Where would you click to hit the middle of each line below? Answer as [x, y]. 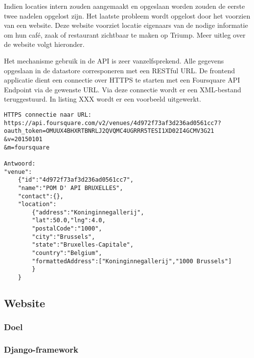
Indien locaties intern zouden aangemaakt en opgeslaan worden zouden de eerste [125, 6]
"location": [37, 204]
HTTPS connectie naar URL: [48, 115]
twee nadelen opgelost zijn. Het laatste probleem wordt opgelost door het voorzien [127, 15]
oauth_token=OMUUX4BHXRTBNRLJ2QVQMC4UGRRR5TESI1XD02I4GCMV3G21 [109, 131]
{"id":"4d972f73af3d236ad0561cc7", [76, 180]
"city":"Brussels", [64, 237]
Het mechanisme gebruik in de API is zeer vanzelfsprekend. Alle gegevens [114, 60]
